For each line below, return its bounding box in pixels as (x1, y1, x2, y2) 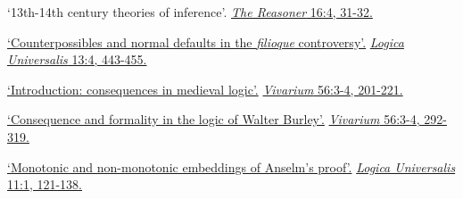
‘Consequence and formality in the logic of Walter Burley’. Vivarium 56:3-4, (7, 110, 420, 129)
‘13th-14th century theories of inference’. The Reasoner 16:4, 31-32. (7, 3, 373, 21)
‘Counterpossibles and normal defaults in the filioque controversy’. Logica (7, 32, 404, 51)
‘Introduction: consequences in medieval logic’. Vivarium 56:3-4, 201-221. (7, 79, 403, 98)
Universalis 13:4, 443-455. (7, 50, 147, 69)
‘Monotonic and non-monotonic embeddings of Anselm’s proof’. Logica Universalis (7, 157, 456, 176)
